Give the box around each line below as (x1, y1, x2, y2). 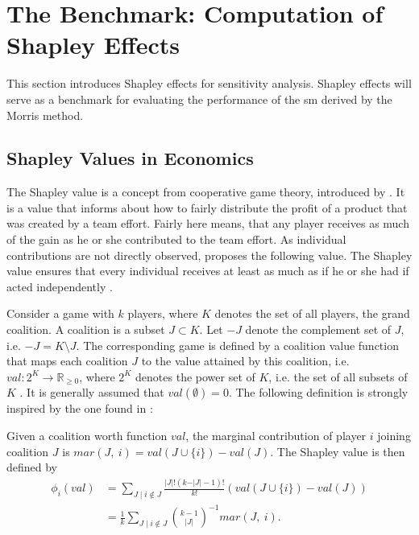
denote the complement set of (245, 321, 392, 338)
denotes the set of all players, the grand (214, 305, 410, 322)
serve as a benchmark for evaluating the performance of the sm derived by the (6, 90, 392, 107)
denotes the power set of (135, 368, 255, 385)
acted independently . (6, 278, 113, 294)
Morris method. (6, 106, 84, 123)
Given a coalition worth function (6, 427, 168, 444)
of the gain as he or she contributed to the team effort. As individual (6, 231, 346, 248)
